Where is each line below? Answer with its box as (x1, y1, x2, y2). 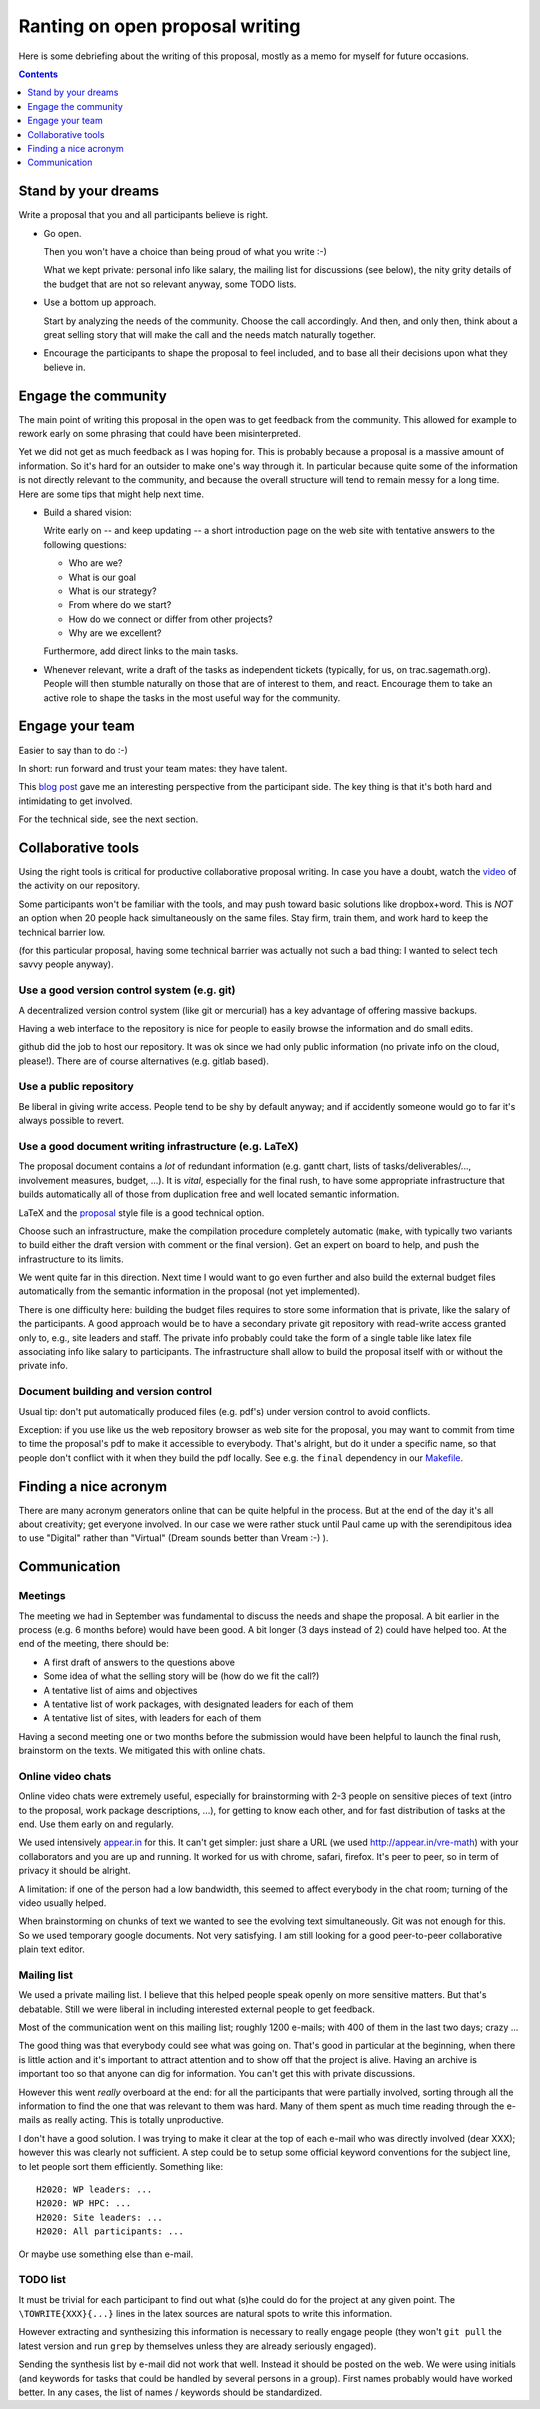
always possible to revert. (18, 1115, 125, 1127)
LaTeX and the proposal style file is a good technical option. (18, 1206, 265, 1219)
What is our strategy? (68, 585, 157, 597)
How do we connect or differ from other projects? (68, 613, 274, 625)
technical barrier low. (18, 926, 106, 938)
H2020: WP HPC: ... (36, 2198, 132, 2209)
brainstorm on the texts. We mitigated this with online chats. (18, 1745, 266, 1757)
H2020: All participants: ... (36, 2226, 185, 2237)
